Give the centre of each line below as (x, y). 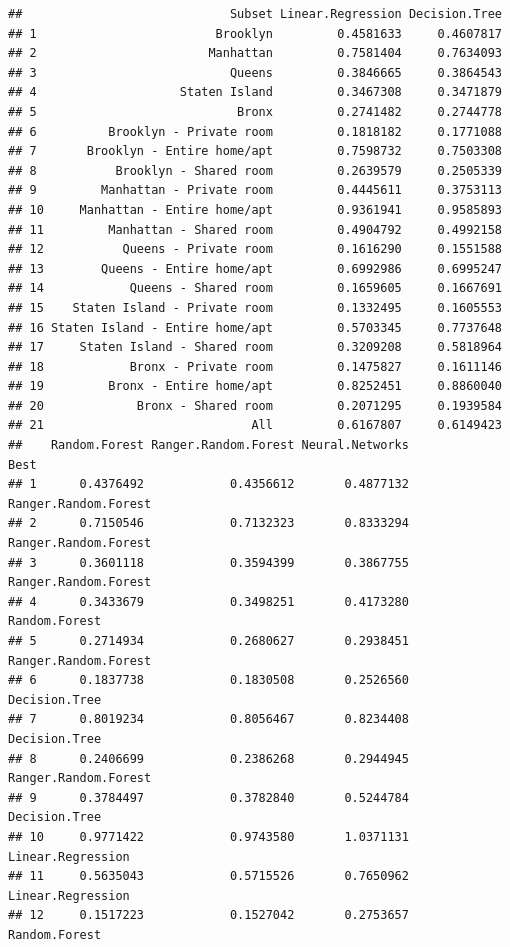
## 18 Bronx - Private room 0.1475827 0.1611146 (255, 366)
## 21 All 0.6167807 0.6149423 (255, 425)
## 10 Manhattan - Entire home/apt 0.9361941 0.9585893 (255, 209)
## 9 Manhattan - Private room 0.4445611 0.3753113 (255, 190)
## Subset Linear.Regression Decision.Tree (255, 14)
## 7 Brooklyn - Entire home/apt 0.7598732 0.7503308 (255, 151)
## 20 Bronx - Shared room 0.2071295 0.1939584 (255, 405)
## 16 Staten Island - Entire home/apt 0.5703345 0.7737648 (255, 327)
